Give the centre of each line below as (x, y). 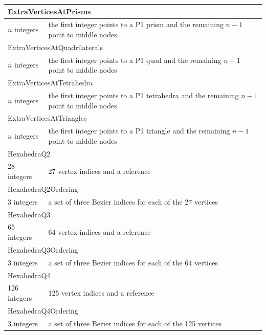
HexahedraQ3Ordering (43, 249)
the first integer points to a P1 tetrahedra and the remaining (143, 95)
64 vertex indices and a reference (99, 232)
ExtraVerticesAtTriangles (47, 118)
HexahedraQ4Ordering (43, 310)
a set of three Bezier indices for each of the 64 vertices (133, 262)
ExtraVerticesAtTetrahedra (50, 83)
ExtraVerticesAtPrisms (49, 11)
